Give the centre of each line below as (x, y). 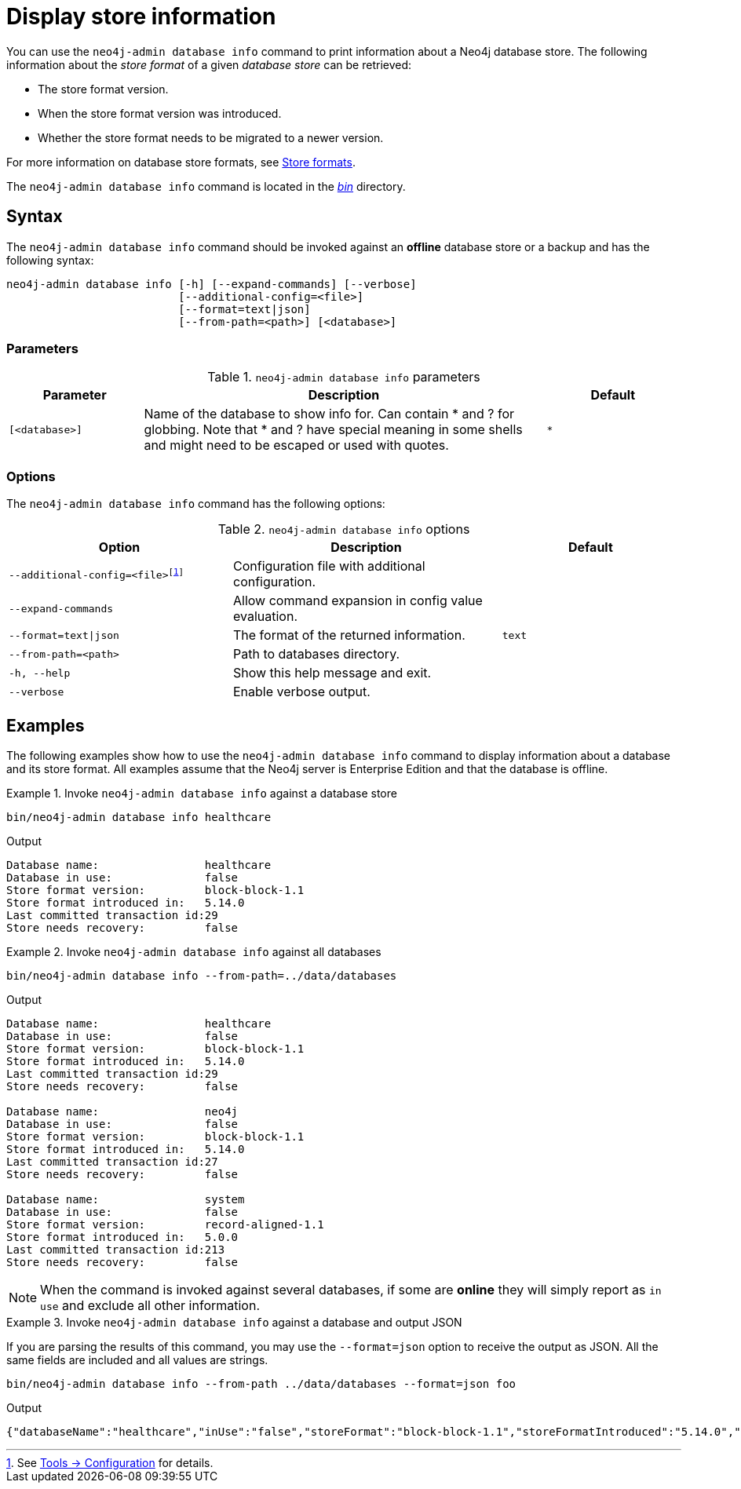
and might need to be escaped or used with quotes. (296, 445)
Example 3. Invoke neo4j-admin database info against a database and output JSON (234, 1322)
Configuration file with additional (329, 566)
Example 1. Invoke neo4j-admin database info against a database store (202, 793)
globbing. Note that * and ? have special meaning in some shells (333, 430)
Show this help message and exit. (332, 673)
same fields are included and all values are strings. (137, 1359)
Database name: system (126, 1199)
